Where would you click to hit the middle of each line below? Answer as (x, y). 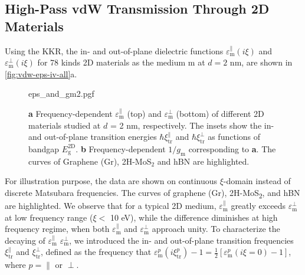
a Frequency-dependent (70, 113)
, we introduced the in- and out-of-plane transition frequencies (181, 240)
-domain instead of (257, 181)
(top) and (144, 113)
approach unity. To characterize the (216, 229)
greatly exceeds (258, 206)
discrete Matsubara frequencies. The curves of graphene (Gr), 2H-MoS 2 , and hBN (152, 193)
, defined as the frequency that (96, 252)
